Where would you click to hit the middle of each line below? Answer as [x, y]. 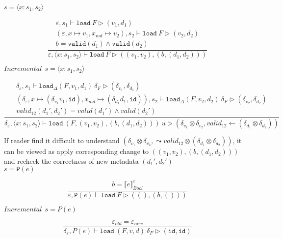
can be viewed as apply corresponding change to [77, 151]
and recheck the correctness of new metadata [71, 161]
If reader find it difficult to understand [62, 140]
